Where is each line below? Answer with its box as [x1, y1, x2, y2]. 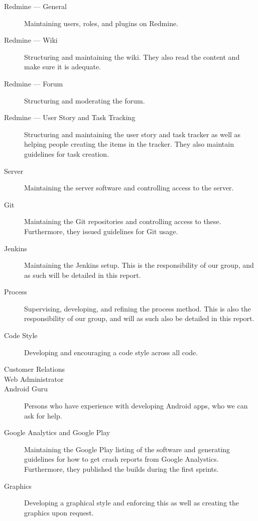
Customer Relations [4, 364, 65, 374]
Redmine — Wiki [4, 35, 58, 45]
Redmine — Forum [4, 78, 63, 88]
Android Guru [4, 383, 48, 394]
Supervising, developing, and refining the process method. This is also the [24, 303, 251, 314]
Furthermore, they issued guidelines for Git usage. [24, 226, 178, 236]
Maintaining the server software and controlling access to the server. [24, 182, 234, 193]
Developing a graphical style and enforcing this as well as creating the [24, 497, 239, 508]
